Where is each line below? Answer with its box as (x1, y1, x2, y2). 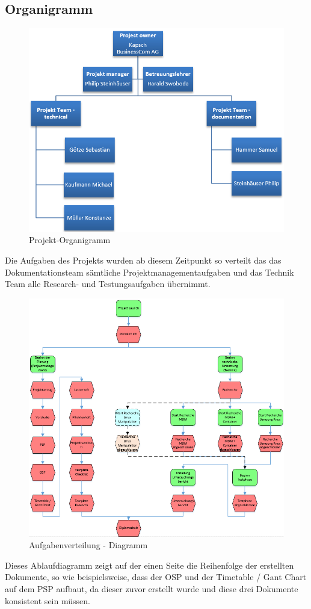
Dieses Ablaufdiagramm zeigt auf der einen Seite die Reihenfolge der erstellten (5, 558, 294, 571)
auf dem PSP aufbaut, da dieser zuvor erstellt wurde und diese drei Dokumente (5, 583, 298, 595)
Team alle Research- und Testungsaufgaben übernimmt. (5, 277, 211, 290)
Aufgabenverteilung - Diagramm (29, 539, 148, 551)
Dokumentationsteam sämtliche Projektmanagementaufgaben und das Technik (5, 265, 294, 278)
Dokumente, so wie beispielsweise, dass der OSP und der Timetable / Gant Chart (5, 570, 307, 583)
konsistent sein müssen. (5, 594, 90, 607)
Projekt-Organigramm (29, 233, 111, 246)
